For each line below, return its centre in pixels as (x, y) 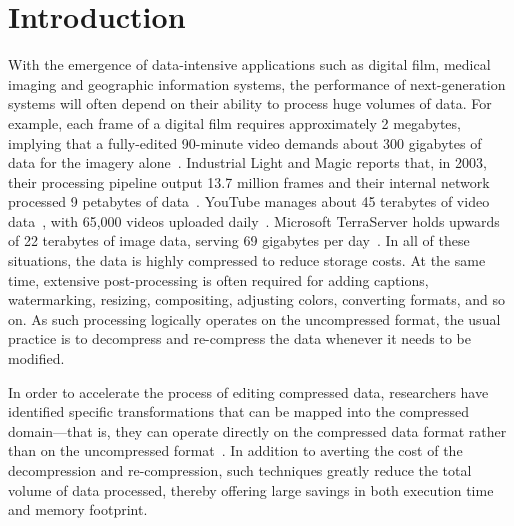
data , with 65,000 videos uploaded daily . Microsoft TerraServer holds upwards (254, 220)
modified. (36, 358)
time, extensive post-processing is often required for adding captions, (218, 279)
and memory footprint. (78, 509)
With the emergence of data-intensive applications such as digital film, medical (249, 64)
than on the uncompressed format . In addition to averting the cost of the (235, 450)
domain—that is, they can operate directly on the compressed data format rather (257, 430)
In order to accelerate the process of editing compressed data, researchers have (248, 391)
